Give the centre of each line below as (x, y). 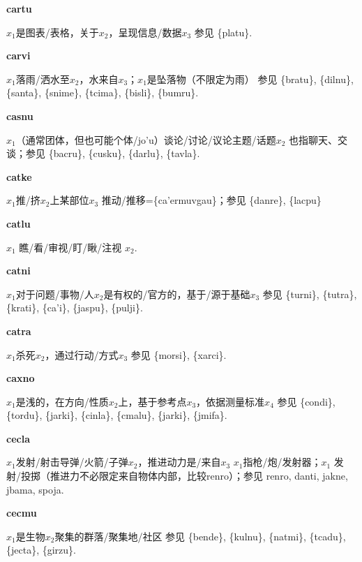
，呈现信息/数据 (145, 32)
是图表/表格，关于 (57, 32)
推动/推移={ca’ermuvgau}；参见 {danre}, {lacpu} (211, 200)
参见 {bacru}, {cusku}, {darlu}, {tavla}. (113, 153)
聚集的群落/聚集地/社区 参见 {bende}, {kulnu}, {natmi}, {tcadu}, (200, 536)
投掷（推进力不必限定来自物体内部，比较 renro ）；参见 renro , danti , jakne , (184, 476)
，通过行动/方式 (82, 354)
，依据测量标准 (231, 401)
